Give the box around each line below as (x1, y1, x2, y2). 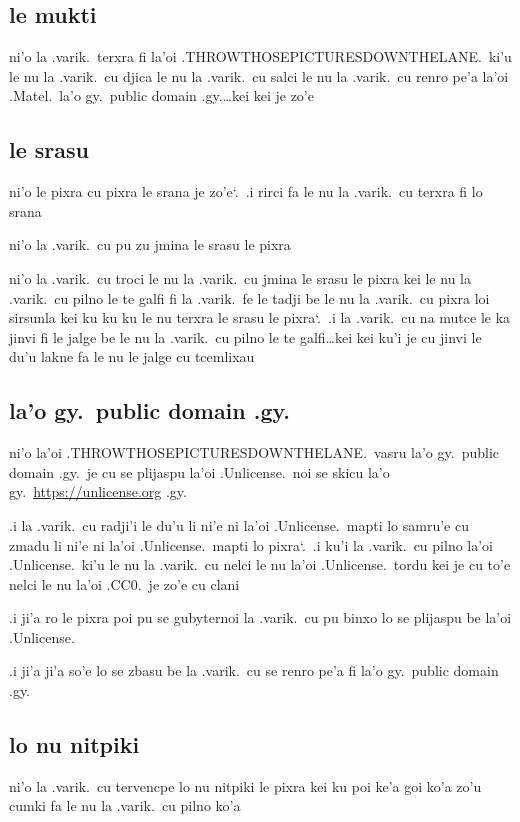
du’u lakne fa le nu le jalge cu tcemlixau (9, 346, 255, 367)
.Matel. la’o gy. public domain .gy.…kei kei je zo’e (9, 85, 314, 106)
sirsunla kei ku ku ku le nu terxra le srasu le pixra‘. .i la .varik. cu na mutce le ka (9, 307, 511, 328)
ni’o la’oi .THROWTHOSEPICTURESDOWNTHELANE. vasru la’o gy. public (9, 442, 499, 463)
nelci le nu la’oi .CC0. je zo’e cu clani (9, 573, 240, 594)
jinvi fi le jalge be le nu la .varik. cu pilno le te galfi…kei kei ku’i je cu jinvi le (9, 326, 482, 347)
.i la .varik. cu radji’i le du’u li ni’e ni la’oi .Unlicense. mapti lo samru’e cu (9, 514, 469, 535)
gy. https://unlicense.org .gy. (9, 481, 187, 502)
